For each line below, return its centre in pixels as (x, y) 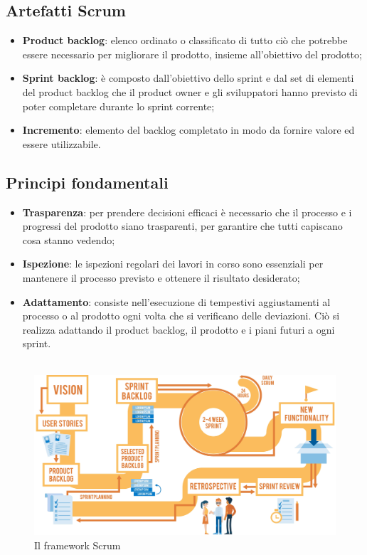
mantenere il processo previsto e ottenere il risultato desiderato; (161, 277)
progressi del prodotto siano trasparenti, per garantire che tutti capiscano (182, 226)
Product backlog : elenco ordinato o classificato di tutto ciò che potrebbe (185, 40)
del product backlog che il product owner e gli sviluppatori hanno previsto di (190, 91)
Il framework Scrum (78, 545)
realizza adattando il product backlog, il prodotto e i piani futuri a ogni (179, 329)
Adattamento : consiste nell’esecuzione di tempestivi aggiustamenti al (176, 301)
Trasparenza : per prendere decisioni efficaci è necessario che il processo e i (187, 212)
